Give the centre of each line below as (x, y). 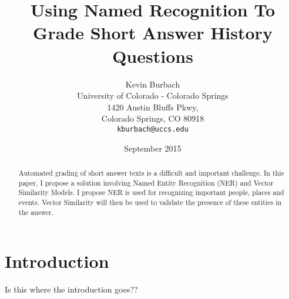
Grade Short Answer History (153, 33)
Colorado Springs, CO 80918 (153, 118)
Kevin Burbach (153, 84)
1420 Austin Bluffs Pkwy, (153, 107)
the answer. (36, 212)
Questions (153, 56)
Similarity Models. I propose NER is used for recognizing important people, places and (151, 192)
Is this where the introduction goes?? (71, 289)
